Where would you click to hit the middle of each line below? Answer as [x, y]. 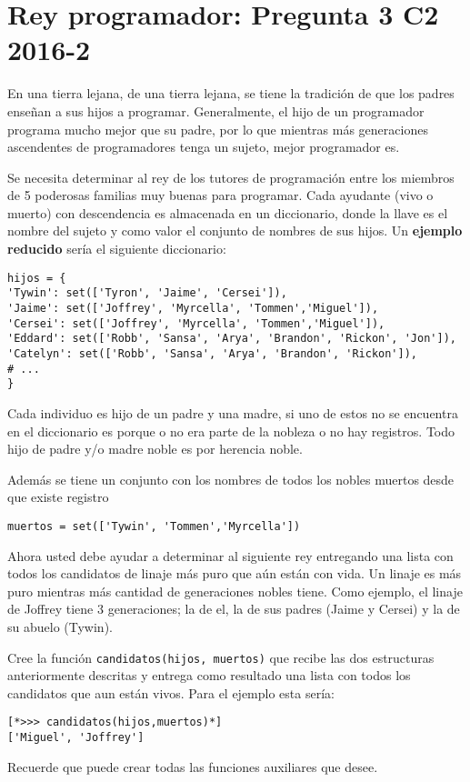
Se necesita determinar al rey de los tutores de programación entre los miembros [231, 177]
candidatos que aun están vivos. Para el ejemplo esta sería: [171, 692]
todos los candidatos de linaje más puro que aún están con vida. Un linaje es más [235, 573]
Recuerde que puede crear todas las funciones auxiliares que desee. [193, 766]
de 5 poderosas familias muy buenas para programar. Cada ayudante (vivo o [220, 195]
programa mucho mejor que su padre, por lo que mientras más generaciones [218, 129]
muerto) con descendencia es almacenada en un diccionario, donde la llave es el [228, 212]
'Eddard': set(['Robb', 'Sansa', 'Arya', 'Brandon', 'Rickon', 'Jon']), [232, 339]
